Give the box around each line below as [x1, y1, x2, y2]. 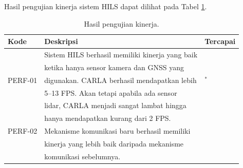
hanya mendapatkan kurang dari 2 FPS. [44, 113, 171, 123]
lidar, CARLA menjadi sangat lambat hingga [44, 100, 186, 111]
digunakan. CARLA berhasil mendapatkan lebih [44, 74, 197, 85]
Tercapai [204, 36, 236, 47]
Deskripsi [44, 36, 78, 47]
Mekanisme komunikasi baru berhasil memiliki [44, 125, 191, 136]
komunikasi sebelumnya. [44, 151, 121, 161]
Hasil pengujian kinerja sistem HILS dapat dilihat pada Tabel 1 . [4, 1, 207, 11]
